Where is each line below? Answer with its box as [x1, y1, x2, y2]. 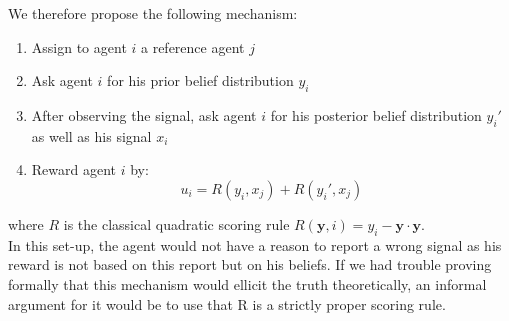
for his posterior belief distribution [270, 104, 482, 125]
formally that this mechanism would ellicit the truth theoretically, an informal [8, 273, 487, 294]
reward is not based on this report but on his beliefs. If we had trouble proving [8, 254, 492, 275]
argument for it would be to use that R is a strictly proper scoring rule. [8, 293, 446, 314]
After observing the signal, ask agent [31, 104, 257, 125]
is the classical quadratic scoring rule [63, 213, 290, 234]
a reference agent [141, 36, 245, 57]
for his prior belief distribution [107, 70, 294, 91]
